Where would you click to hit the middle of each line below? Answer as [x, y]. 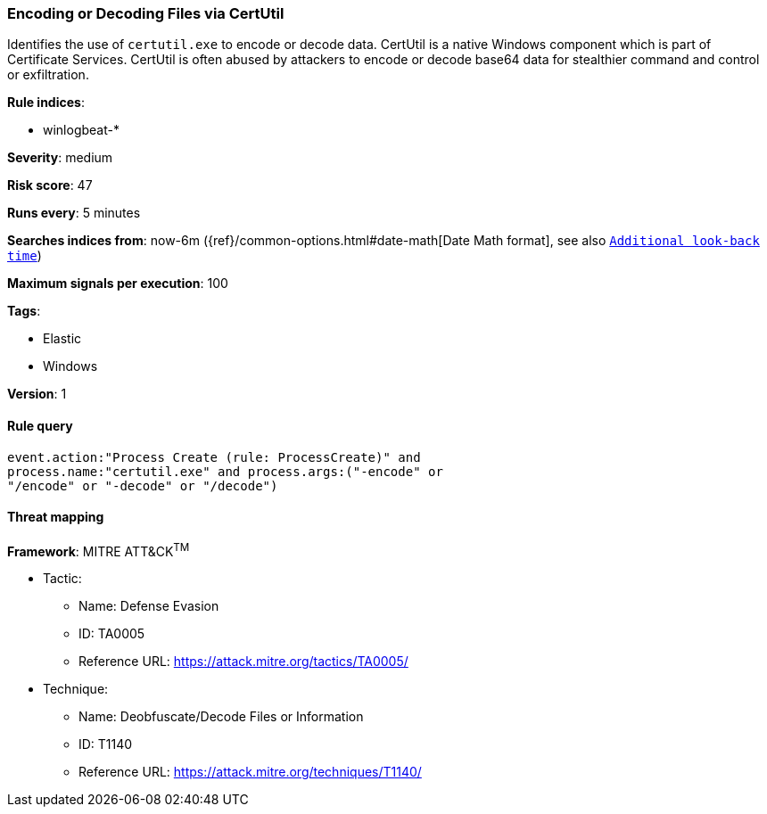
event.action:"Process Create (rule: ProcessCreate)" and [214, 457]
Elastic [62, 339]
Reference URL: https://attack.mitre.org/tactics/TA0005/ [243, 662]
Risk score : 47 [50, 185]
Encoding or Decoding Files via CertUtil [146, 13]
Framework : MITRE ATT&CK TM [99, 550]
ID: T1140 [106, 744]
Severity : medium [60, 158]
